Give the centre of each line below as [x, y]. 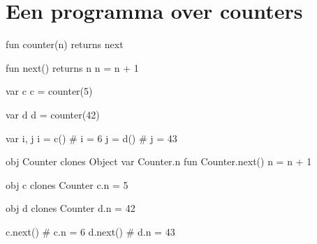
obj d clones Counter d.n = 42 [71, 208]
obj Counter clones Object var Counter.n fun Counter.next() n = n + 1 [159, 161]
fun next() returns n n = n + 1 [72, 67]
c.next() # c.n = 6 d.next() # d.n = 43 [90, 231]
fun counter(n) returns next [65, 44]
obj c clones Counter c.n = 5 [67, 184]
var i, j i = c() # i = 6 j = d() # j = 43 [91, 138]
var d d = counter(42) [53, 114]
